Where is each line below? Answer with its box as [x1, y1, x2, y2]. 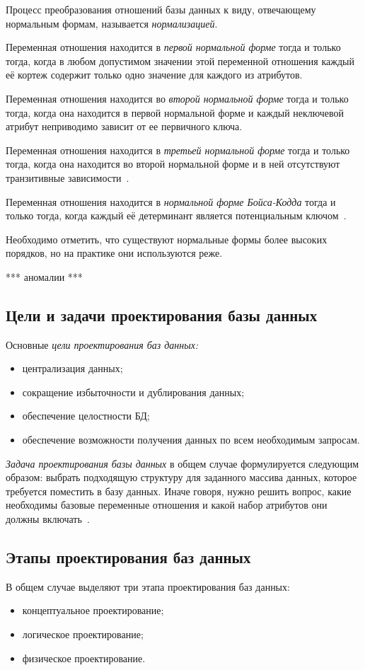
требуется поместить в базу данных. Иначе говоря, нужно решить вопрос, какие [6, 483, 352, 498]
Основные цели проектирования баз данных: [6, 337, 199, 352]
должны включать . [6, 512, 90, 526]
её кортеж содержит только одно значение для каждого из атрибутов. [6, 67, 303, 82]
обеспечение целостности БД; [22, 408, 150, 423]
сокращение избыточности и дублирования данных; [22, 384, 245, 399]
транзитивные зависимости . [6, 170, 129, 185]
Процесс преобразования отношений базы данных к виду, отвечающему [6, 2, 316, 16]
